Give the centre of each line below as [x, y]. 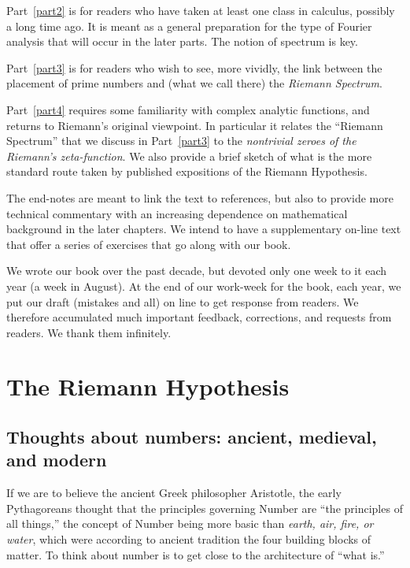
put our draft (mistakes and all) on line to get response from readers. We [183, 301]
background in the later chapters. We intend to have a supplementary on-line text [204, 229]
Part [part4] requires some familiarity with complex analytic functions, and [188, 109]
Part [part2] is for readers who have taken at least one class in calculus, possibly [201, 10]
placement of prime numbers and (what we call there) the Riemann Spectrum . [194, 83]
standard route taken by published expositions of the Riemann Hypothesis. [187, 171]
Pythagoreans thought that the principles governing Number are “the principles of [205, 508]
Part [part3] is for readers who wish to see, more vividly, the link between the [194, 67]
